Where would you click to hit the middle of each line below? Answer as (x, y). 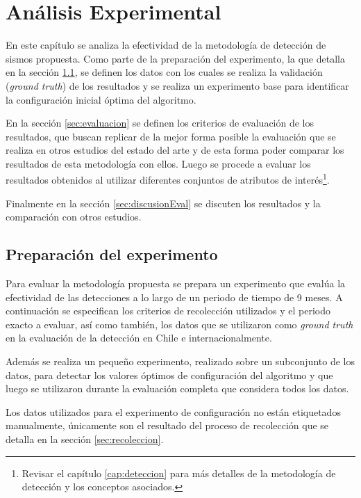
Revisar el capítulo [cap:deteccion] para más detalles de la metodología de (179, 473)
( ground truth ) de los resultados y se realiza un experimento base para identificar (177, 85)
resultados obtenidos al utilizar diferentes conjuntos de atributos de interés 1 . (168, 179)
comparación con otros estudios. (74, 217)
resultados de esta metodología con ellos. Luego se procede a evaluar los (158, 163)
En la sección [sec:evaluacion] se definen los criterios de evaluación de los (160, 123)
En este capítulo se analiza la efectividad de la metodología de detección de (166, 45)
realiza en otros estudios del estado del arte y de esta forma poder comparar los (175, 150)
